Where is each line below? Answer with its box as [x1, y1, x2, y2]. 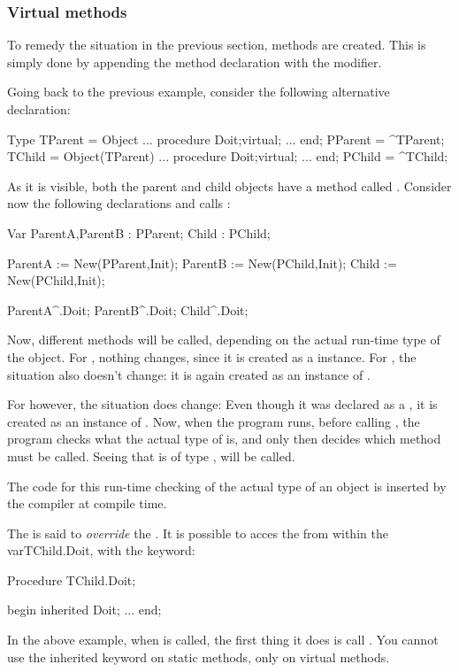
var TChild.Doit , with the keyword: [7, 541, 195, 560]
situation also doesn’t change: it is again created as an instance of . [7, 365, 371, 383]
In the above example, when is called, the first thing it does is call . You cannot [7, 630, 439, 649]
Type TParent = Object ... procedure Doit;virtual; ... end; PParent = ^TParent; [7, 129, 445, 148]
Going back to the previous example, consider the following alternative [7, 82, 390, 101]
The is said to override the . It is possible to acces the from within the [7, 523, 388, 542]
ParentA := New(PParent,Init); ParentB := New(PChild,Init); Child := [7, 253, 397, 272]
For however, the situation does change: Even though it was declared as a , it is [7, 395, 438, 413]
